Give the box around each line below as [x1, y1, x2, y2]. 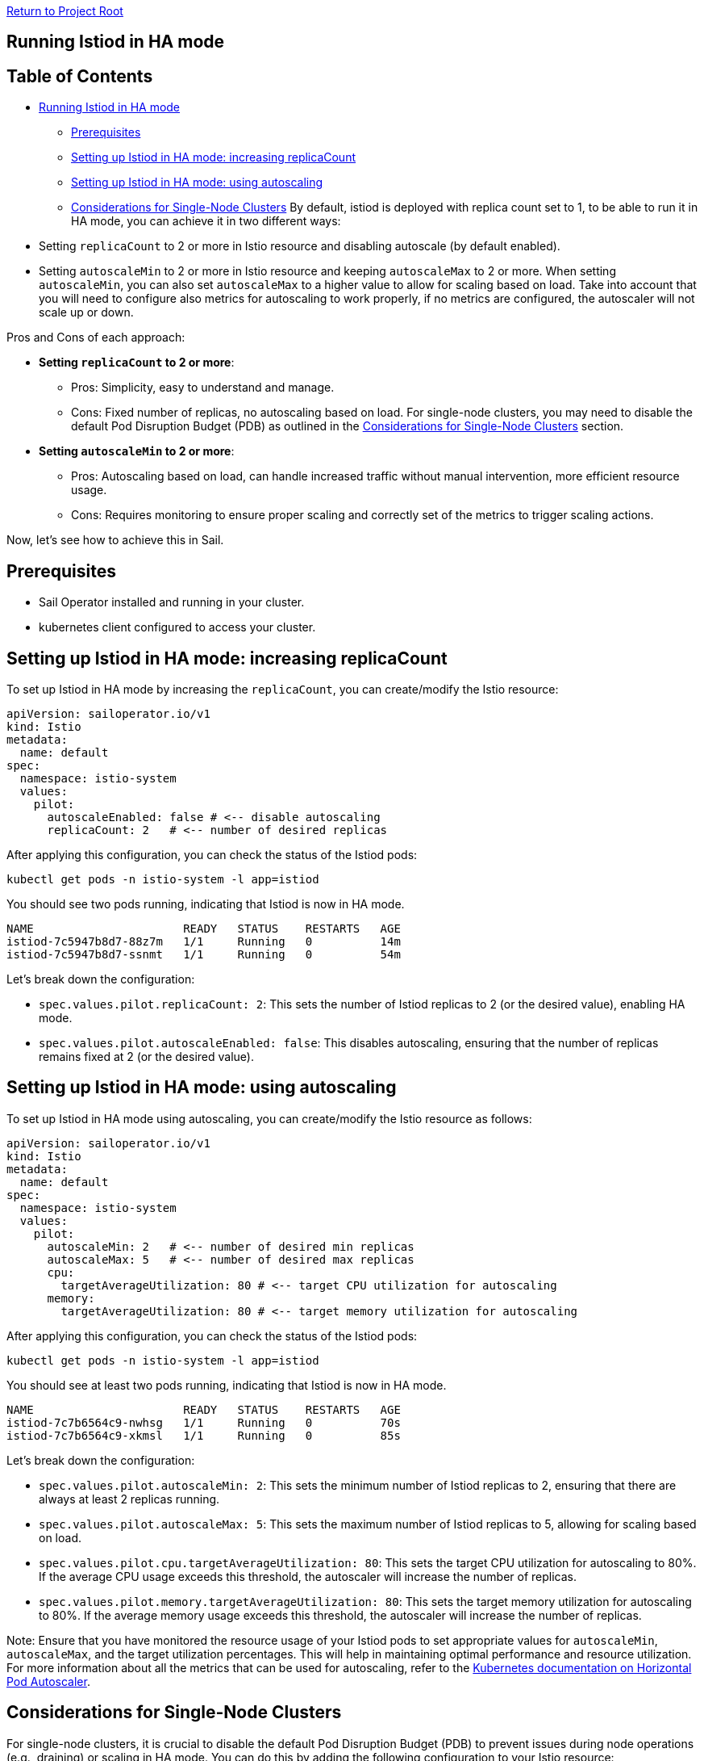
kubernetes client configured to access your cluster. [39, 620, 316, 635]
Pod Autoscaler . [6, 1674, 90, 1688]
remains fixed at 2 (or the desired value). [39, 1049, 254, 1063]
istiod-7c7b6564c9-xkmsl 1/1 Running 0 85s [6, 1428, 401, 1442]
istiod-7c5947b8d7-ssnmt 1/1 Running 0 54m [6, 947, 401, 961]
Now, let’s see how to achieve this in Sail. [6, 533, 224, 547]
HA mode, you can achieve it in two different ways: [71, 214, 341, 229]
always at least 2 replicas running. [39, 1491, 220, 1506]
